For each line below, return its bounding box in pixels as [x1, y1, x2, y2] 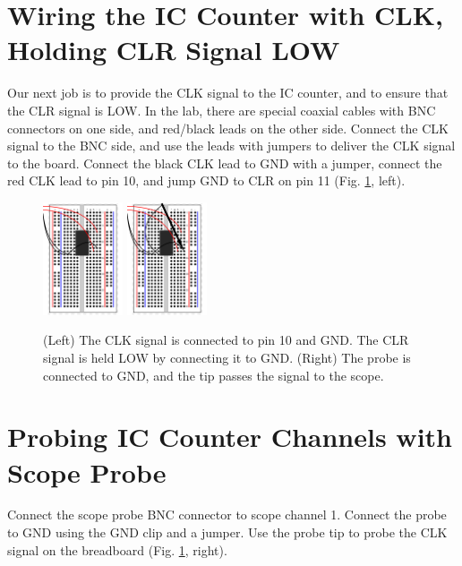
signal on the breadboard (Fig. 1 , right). [7, 540, 227, 559]
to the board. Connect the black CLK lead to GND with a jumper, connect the [7, 153, 442, 172]
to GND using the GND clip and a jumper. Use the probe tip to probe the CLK [7, 523, 448, 542]
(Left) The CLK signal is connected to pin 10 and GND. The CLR [43, 330, 409, 349]
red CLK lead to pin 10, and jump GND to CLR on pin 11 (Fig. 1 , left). [7, 171, 406, 190]
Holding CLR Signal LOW [7, 31, 340, 68]
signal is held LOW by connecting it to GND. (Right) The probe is [43, 347, 411, 366]
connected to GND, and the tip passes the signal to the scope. [43, 365, 384, 384]
